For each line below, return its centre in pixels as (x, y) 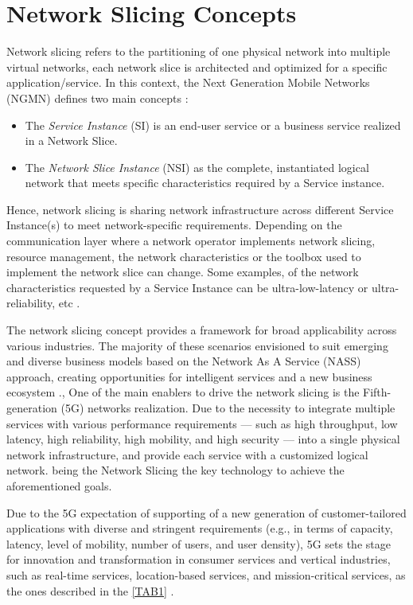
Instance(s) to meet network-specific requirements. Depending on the (174, 225)
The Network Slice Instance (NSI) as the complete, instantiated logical (197, 167)
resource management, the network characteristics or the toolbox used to (184, 256)
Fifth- (377, 392)
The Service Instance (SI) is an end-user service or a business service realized (213, 125)
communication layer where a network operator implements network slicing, (191, 241)
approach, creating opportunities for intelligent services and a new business (189, 376)
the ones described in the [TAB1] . (90, 590)
